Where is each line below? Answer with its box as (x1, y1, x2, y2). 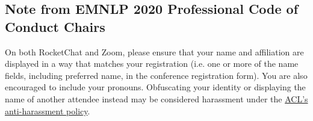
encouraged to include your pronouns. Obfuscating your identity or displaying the (5, 81, 306, 93)
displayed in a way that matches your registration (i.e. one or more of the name (5, 57, 299, 70)
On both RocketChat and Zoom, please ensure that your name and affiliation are (5, 45, 304, 58)
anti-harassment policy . (5, 104, 90, 117)
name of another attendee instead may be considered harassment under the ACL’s (5, 92, 308, 105)
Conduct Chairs (5, 17, 105, 36)
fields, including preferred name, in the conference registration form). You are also (5, 69, 308, 81)
